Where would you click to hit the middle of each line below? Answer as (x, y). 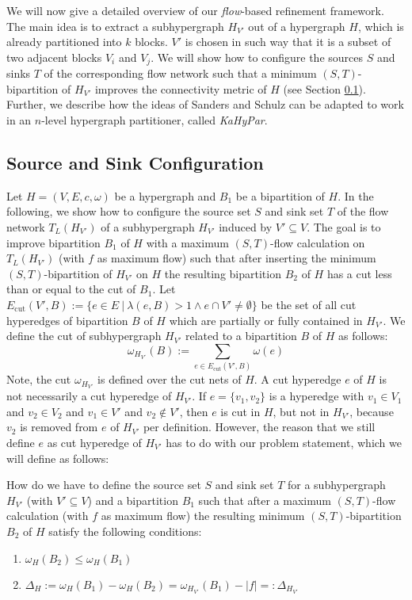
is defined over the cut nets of (170, 379)
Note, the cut (39, 379)
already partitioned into (64, 42)
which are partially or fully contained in (266, 320)
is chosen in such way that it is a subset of (288, 42)
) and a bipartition (133, 500)
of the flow (363, 211)
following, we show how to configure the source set (129, 211)
